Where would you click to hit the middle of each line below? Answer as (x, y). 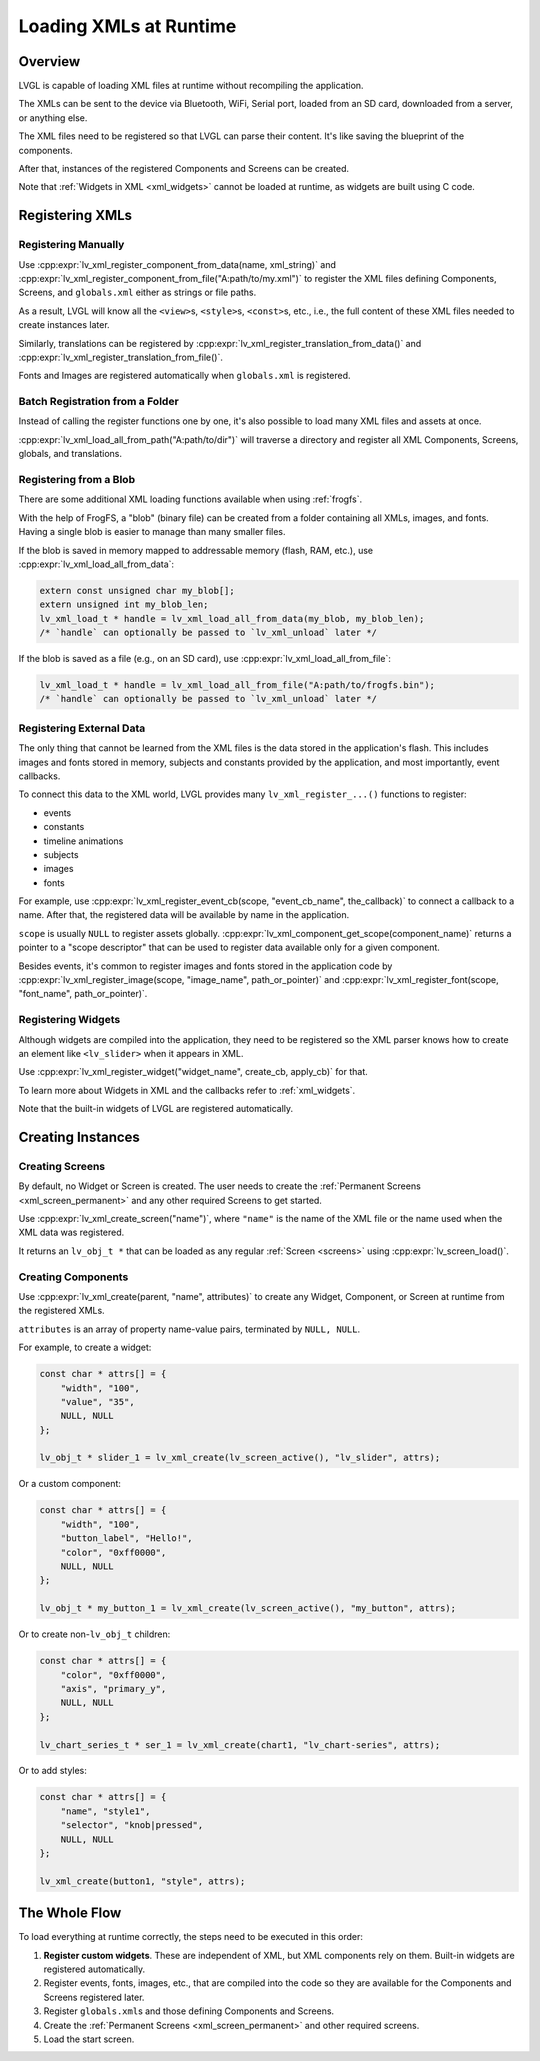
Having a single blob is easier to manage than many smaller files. (152, 532)
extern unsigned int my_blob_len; (124, 604)
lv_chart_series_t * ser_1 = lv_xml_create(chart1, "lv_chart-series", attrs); (240, 1744)
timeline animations (83, 841)
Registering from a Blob (76, 479)
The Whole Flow (70, 1913)
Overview (49, 61)
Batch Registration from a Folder (98, 402)
